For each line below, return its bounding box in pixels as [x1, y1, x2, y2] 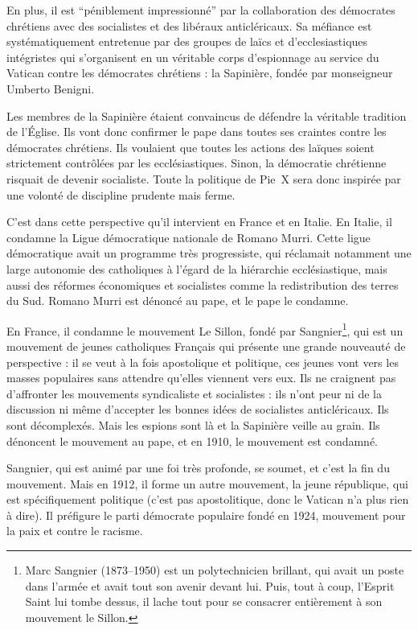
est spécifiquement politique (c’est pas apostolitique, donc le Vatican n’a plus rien [6, 491, 409, 508]
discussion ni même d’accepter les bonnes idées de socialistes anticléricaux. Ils [6, 401, 389, 418]
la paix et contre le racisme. [6, 522, 143, 539]
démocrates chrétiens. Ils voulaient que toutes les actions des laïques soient [6, 138, 375, 155]
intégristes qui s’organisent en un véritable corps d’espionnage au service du [6, 48, 379, 65]
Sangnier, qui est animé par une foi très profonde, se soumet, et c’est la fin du [6, 459, 390, 476]
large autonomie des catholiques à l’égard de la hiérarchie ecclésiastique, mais [6, 260, 387, 277]
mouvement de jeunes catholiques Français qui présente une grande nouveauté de [6, 337, 406, 354]
